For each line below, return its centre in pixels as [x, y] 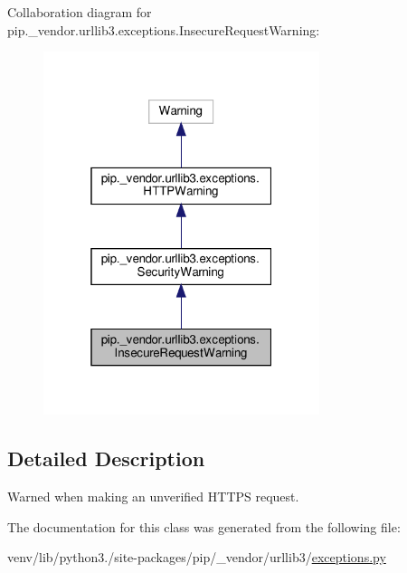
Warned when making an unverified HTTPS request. [153, 497]
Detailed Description [106, 458]
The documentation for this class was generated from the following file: [204, 526]
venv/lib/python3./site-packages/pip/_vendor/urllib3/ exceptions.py [197, 557]
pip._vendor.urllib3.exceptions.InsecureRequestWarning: [164, 29]
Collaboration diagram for [80, 12]
